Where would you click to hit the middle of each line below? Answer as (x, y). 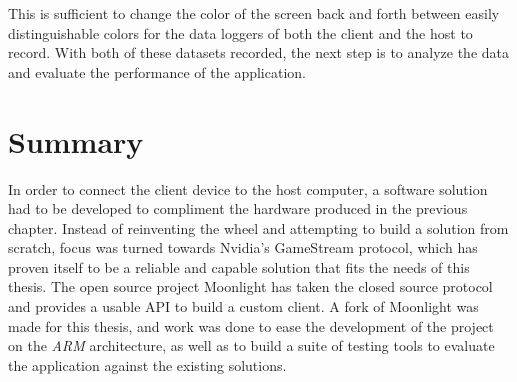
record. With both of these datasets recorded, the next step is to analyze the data (259, 52)
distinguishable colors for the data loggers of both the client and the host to (240, 32)
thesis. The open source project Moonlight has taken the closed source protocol (250, 286)
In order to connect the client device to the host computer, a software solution (248, 188)
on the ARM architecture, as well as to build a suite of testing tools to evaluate (251, 345)
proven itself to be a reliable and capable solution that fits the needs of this (239, 266)
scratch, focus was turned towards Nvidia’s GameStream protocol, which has (243, 247)
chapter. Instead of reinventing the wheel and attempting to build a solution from (258, 227)
